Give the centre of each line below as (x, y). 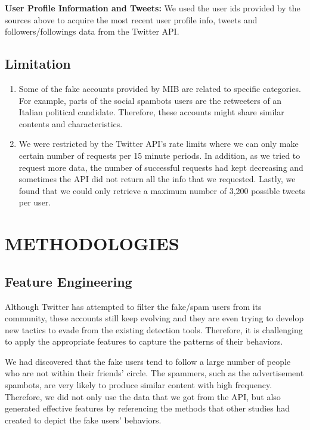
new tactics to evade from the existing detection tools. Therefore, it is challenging (154, 329)
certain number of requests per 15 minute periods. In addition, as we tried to (159, 155)
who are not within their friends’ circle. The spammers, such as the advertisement (154, 373)
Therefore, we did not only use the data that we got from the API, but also (143, 396)
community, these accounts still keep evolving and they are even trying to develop (154, 318)
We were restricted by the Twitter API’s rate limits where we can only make (159, 144)
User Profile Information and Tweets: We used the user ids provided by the (153, 8)
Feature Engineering (69, 281)
